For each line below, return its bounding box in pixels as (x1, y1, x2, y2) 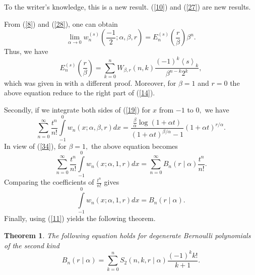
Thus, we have (4, 46, 48, 57)
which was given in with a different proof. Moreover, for (4, 77, 176, 88)
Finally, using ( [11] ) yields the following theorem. (4, 213, 156, 224)
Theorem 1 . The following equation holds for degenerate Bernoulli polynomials (4, 230, 251, 241)
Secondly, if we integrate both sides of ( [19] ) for (4, 104, 151, 115)
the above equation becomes (91, 140, 178, 151)
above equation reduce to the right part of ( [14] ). (4, 87, 155, 98)
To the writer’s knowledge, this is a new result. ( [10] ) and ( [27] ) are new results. (4, 2, 251, 12)
